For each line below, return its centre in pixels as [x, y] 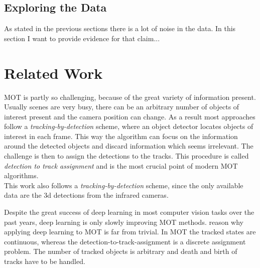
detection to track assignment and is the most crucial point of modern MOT [121, 165]
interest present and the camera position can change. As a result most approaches [130, 116]
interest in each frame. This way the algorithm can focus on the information [121, 136]
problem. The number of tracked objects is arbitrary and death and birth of [121, 251]
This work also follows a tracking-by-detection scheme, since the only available [124, 185]
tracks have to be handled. [45, 261]
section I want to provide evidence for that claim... [82, 38]
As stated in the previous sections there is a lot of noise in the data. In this [120, 28]
